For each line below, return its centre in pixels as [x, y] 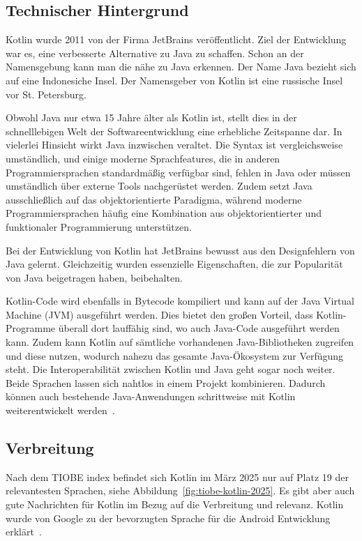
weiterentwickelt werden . [60, 410]
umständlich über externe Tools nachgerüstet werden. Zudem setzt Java [159, 186]
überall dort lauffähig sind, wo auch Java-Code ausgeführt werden [199, 328]
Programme [31, 328]
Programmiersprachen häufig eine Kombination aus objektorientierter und [164, 213]
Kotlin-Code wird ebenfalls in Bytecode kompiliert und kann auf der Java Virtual [180, 301]
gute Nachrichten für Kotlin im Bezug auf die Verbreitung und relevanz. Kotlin [175, 504]
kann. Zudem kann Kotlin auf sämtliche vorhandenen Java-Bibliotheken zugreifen [180, 342]
